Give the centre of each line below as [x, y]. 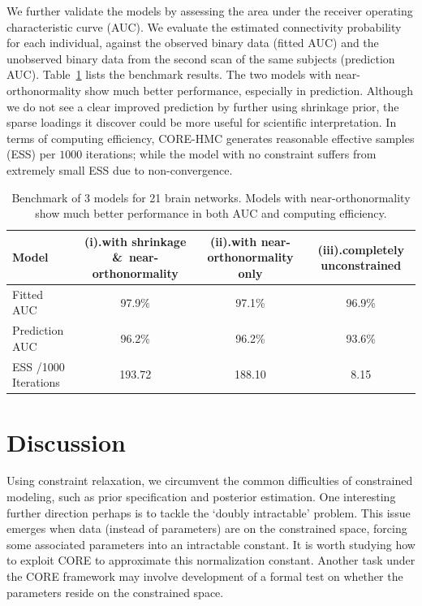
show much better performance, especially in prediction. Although [249, 90]
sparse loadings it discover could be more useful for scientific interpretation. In [202, 122]
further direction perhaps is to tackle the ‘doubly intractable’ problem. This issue [209, 512]
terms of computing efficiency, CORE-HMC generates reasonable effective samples [211, 138]
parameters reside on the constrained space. [115, 592]
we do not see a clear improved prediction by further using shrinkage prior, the [203, 106]
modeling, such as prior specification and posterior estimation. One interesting [201, 497]
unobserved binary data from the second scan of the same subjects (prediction [201, 58]
